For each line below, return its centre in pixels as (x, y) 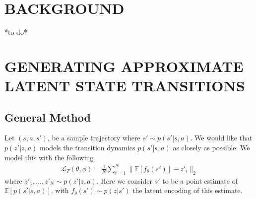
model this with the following (49, 157)
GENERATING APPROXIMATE (124, 66)
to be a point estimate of (200, 180)
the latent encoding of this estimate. (188, 190)
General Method (48, 117)
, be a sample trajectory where (94, 138)
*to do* (16, 32)
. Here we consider (124, 180)
